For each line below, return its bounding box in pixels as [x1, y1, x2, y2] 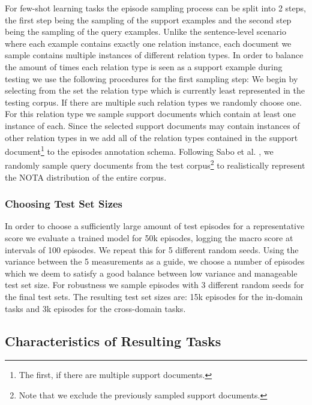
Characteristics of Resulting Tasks [5, 331, 221, 350]
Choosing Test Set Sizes [5, 196, 123, 211]
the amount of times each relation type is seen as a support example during [5, 60, 283, 73]
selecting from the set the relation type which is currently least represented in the [5, 84, 305, 97]
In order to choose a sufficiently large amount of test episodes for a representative [5, 220, 305, 232]
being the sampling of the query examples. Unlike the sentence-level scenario [5, 25, 286, 38]
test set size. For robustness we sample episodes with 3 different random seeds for [5, 278, 304, 291]
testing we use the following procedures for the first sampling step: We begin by [5, 72, 298, 85]
